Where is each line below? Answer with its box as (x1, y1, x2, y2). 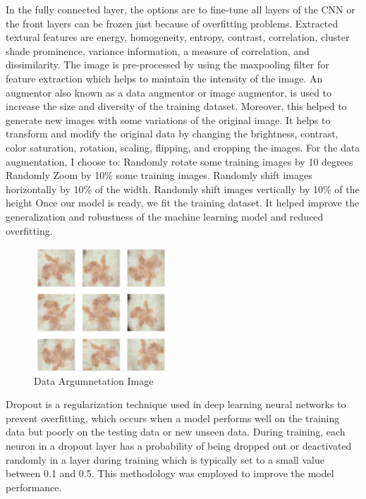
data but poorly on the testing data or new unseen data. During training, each (6, 424, 346, 439)
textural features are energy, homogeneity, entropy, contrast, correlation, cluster (6, 30, 350, 44)
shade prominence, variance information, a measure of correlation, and (6, 43, 310, 58)
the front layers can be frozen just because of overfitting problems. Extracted (6, 16, 338, 30)
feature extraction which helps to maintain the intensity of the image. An (6, 70, 323, 85)
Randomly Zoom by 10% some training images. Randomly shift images (6, 168, 312, 183)
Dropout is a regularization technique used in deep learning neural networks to (6, 397, 346, 412)
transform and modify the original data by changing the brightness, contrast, (6, 126, 338, 141)
